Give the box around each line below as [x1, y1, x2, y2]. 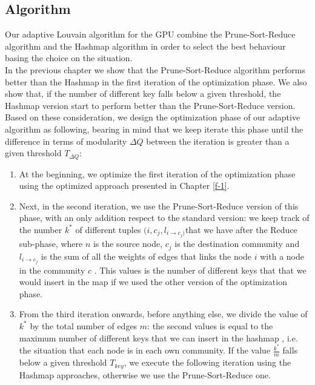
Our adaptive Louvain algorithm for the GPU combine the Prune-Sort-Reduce [5, 28, 296, 41]
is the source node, [93, 237, 163, 250]
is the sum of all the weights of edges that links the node [41, 249, 252, 262]
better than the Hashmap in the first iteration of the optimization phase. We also [5, 75, 307, 88]
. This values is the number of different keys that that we [94, 263, 307, 276]
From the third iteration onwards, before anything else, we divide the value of [19, 308, 308, 320]
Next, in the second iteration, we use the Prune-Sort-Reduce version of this [19, 199, 299, 212]
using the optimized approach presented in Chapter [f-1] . [19, 179, 230, 192]
